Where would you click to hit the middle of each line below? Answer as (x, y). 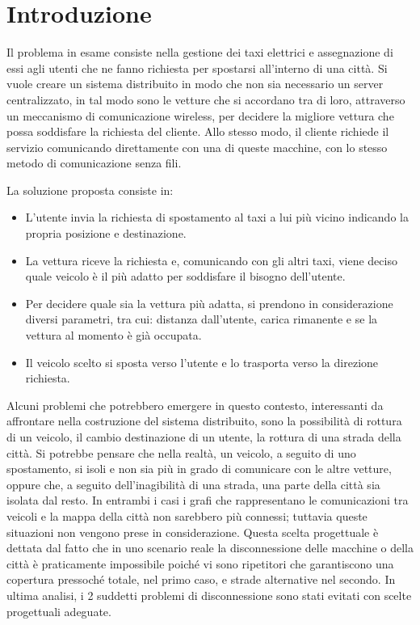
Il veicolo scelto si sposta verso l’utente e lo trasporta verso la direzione (202, 362)
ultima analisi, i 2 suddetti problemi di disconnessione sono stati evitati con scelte (209, 595)
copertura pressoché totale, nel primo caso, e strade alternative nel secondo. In (201, 579)
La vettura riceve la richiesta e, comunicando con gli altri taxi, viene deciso (211, 260)
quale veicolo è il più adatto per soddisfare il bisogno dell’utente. (185, 276)
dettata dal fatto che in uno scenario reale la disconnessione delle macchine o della (210, 548)
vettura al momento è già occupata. (113, 335)
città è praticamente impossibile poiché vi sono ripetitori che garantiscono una (200, 563)
